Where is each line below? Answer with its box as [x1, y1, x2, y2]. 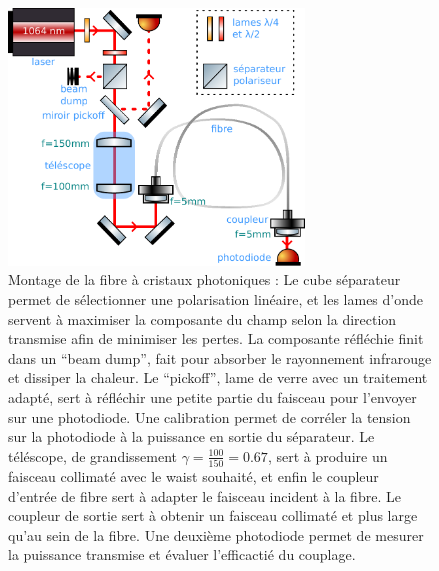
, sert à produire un [267, 445, 388, 466]
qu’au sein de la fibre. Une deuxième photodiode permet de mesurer [8, 524, 424, 545]
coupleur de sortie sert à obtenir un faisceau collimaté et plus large [8, 505, 418, 526]
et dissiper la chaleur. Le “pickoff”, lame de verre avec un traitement [8, 367, 428, 388]
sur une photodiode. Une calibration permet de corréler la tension [8, 406, 411, 427]
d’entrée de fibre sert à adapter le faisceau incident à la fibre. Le [8, 485, 401, 506]
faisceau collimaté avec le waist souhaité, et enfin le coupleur [8, 466, 379, 487]
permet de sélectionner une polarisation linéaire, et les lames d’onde [8, 289, 424, 310]
